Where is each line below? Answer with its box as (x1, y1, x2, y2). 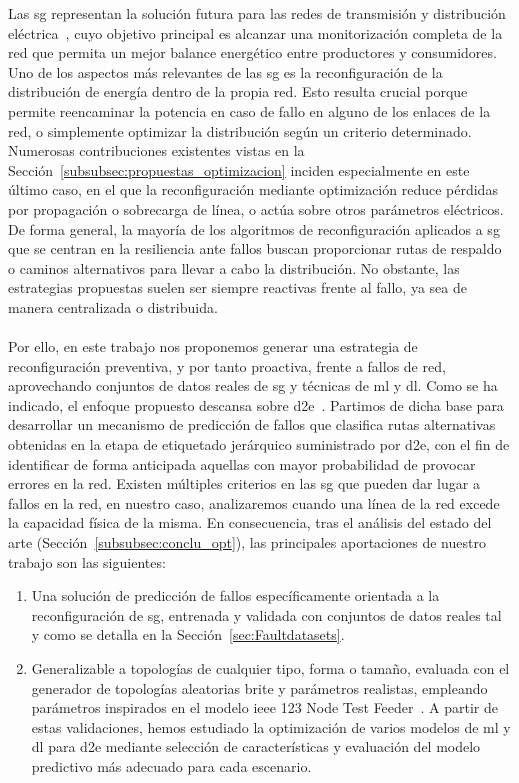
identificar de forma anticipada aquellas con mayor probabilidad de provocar (8, 453, 476, 474)
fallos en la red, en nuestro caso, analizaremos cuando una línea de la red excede (8, 492, 500, 513)
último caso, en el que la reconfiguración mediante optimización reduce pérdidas (8, 179, 498, 200)
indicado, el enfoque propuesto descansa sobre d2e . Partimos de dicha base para (8, 394, 504, 415)
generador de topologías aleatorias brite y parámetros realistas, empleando (31, 677, 488, 698)
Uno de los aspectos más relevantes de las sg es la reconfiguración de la (8, 61, 443, 82)
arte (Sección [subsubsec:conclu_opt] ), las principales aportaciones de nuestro (8, 532, 486, 553)
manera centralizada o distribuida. (8, 296, 218, 317)
